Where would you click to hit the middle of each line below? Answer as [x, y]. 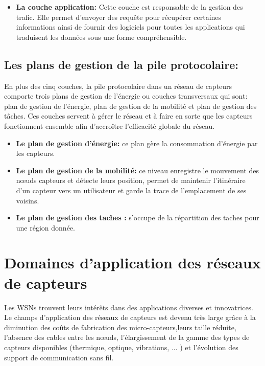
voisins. [28, 200]
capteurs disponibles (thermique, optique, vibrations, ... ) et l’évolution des [121, 347]
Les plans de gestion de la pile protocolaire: [122, 64]
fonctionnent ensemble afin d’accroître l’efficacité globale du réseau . [110, 125]
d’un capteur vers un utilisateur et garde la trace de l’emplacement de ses [131, 190]
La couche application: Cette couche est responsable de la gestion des [129, 7]
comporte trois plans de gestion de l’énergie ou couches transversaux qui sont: [126, 96]
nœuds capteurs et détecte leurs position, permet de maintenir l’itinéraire [131, 180]
